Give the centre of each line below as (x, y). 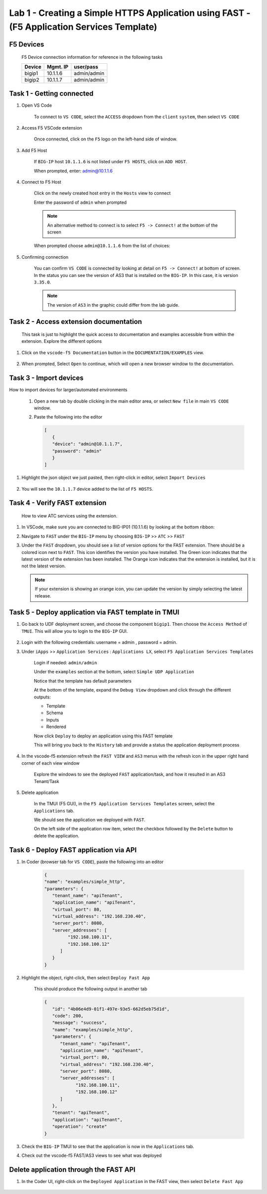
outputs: (42, 697)
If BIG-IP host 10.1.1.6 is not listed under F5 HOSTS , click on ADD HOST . (111, 162)
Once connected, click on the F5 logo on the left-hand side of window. (106, 139)
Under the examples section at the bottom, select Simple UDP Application (114, 672)
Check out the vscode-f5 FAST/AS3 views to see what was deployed (91, 1155)
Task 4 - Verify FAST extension (58, 503)
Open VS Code (37, 105)
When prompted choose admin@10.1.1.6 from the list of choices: (102, 246)
